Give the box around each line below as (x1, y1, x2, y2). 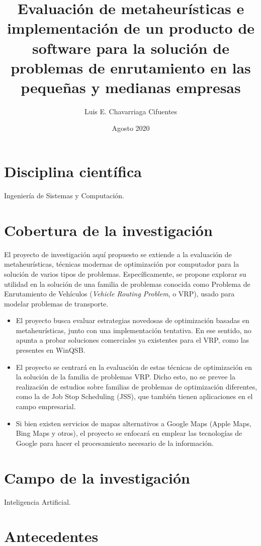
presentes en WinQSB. (16, 345, 85, 355)
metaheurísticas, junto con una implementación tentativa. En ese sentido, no (16, 325, 251, 335)
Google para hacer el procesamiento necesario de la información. (16, 437, 214, 448)
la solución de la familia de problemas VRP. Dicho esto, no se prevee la (16, 371, 235, 382)
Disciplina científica (4, 161, 142, 182)
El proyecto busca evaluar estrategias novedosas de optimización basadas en (16, 315, 249, 326)
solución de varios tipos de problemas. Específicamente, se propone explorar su (4, 268, 246, 279)
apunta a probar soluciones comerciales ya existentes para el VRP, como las (16, 335, 249, 345)
